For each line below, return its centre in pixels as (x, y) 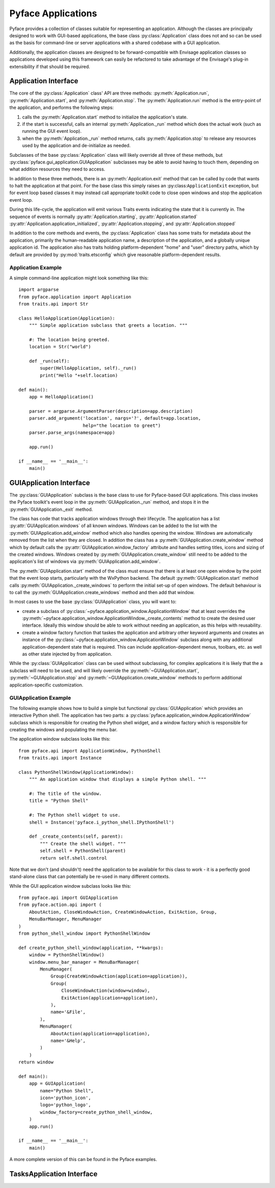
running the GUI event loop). (52, 131)
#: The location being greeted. (69, 339)
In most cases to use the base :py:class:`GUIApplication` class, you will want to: (93, 602)
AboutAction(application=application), (100, 1033)
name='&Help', (68, 1040)
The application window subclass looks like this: (60, 739)
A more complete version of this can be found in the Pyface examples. (83, 1159)
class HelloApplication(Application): (67, 318)
